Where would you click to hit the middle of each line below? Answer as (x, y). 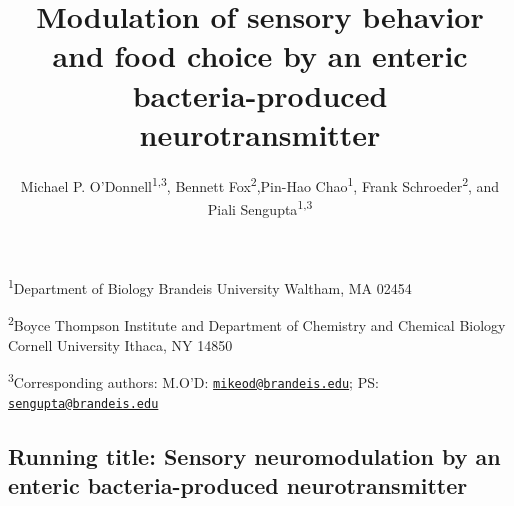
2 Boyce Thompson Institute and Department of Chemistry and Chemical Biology (257, 324)
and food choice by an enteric (260, 55)
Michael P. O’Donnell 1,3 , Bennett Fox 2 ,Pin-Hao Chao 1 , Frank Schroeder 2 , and (260, 184)
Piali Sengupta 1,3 (260, 207)
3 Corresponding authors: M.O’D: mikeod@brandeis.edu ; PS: (193, 380)
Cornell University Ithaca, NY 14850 (120, 344)
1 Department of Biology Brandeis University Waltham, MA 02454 (210, 286)
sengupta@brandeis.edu (83, 403)
